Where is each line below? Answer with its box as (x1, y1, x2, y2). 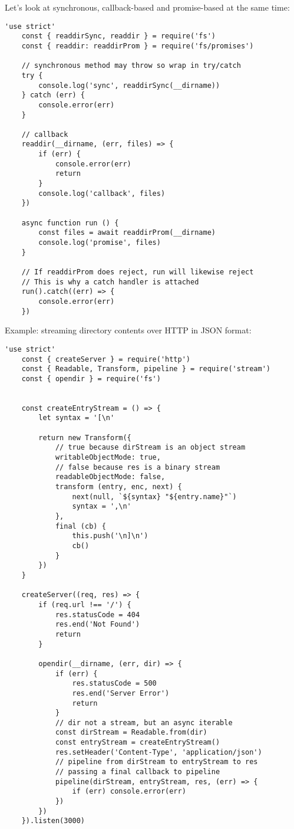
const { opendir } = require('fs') (21, 374, 161, 383)
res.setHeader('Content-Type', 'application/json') (55, 748, 262, 756)
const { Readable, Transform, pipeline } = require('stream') (21, 365, 271, 373)
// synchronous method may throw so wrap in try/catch (21, 61, 241, 70)
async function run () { (21, 218, 119, 227)
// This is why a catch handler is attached (21, 277, 199, 286)
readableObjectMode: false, (55, 473, 166, 481)
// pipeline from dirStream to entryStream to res (55, 758, 258, 766)
